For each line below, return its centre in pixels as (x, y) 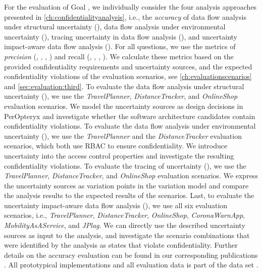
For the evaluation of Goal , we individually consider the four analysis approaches (130, 7)
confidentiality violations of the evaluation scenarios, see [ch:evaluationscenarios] (128, 76)
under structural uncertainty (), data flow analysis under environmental (115, 27)
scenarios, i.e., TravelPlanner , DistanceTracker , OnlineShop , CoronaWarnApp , (124, 215)
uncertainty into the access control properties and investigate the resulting (119, 155)
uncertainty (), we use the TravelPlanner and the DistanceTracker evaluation (123, 135)
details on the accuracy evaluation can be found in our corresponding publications (131, 255)
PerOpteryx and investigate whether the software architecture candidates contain (130, 116)
